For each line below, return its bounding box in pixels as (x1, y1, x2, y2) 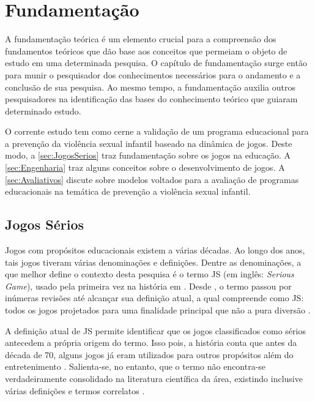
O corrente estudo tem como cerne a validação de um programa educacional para (5, 125, 309, 138)
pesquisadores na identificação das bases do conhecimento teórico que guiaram (5, 92, 298, 105)
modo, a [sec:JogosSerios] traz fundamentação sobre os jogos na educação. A (5, 149, 291, 162)
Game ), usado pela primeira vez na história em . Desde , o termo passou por (5, 279, 292, 292)
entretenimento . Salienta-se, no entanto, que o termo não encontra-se (5, 360, 266, 373)
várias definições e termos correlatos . (5, 384, 145, 397)
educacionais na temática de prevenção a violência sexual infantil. (5, 185, 251, 198)
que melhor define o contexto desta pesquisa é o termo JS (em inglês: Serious (5, 268, 294, 280)
